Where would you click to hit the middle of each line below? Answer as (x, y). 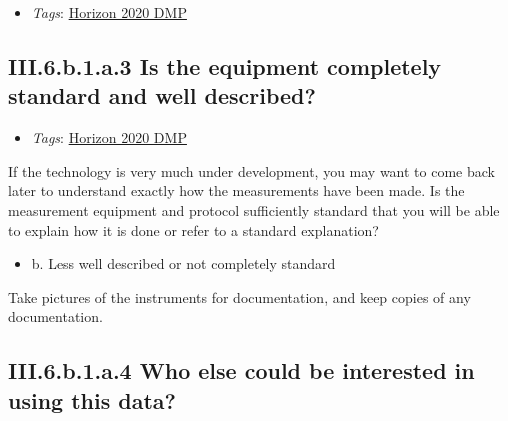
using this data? (92, 399)
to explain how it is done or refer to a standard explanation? (193, 229)
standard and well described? (162, 95)
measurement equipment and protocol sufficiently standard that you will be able (254, 209)
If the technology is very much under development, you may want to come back (251, 170)
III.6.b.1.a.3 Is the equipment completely (225, 65)
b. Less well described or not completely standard (183, 263)
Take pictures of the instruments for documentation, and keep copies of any (239, 296)
